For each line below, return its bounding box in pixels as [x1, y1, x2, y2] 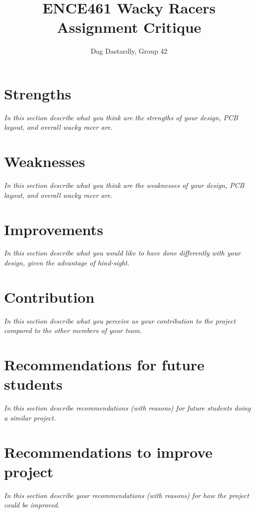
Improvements [4, 219, 104, 239]
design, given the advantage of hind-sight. [4, 257, 129, 268]
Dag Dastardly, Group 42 [90, 46, 168, 56]
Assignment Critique [57, 17, 201, 37]
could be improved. [4, 500, 60, 510]
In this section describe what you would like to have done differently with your [4, 248, 241, 258]
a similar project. [4, 412, 56, 423]
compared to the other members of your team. [4, 325, 142, 336]
